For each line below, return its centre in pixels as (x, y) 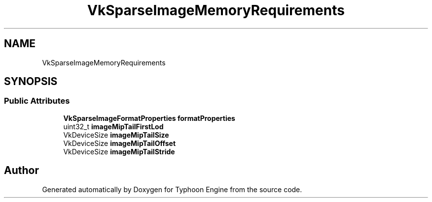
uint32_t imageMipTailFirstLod (113, 126)
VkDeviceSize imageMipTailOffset (120, 143)
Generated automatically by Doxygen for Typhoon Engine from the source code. (172, 189)
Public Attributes (37, 101)
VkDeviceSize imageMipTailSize (116, 135)
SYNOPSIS (31, 82)
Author (21, 171)
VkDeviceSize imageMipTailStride (119, 151)
